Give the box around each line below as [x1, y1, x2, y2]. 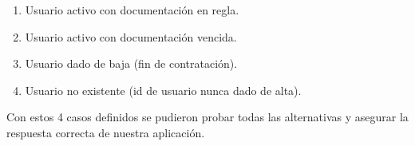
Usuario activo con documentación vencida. [25, 28, 237, 45]
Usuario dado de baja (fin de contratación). [25, 55, 238, 72]
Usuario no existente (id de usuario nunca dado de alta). [25, 81, 302, 98]
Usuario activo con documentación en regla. [25, 2, 239, 18]
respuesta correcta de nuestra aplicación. [6, 124, 205, 140]
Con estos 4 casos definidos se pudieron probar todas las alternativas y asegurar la [6, 109, 409, 125]
